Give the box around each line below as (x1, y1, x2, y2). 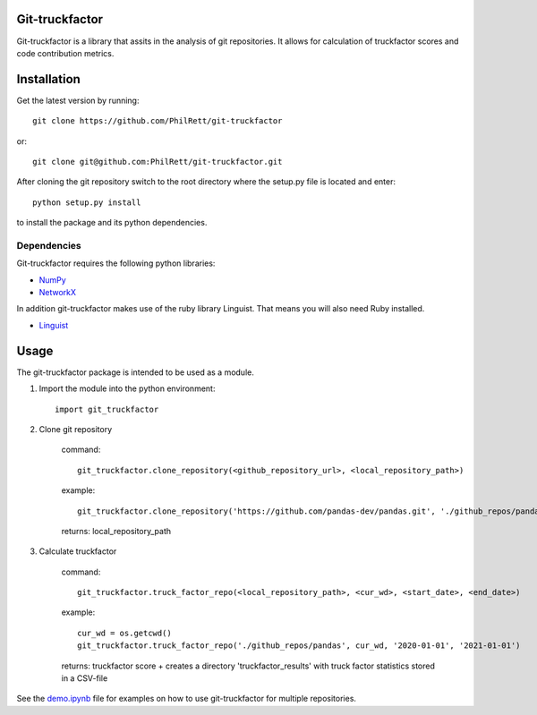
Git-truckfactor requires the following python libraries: (16, 258, 216, 268)
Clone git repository (38, 423, 113, 434)
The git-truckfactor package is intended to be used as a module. (16, 367, 254, 378)
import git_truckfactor (55, 404, 159, 414)
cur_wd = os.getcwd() (77, 627, 172, 638)
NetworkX (38, 287, 76, 298)
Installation (16, 72, 81, 87)
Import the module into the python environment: (38, 383, 216, 394)
